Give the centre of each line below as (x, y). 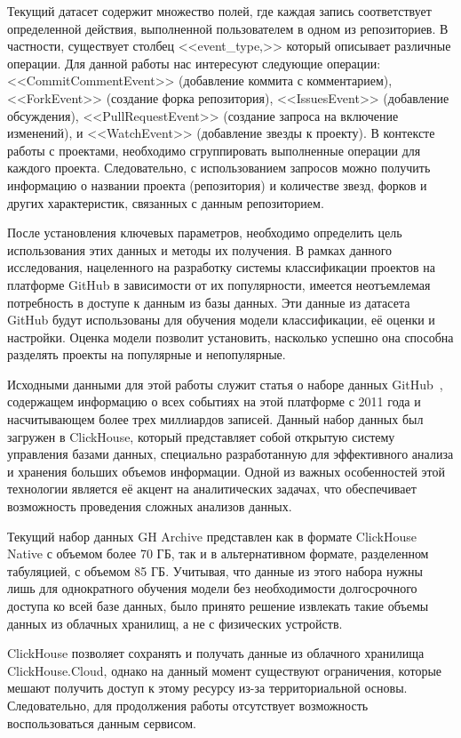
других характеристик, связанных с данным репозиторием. (166, 202)
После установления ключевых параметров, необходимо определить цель (205, 233)
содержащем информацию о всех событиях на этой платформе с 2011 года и (214, 401)
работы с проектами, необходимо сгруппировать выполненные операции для (214, 150)
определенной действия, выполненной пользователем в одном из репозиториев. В (228, 28)
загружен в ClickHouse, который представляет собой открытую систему (201, 436)
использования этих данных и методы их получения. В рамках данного (200, 249)
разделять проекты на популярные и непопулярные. (147, 354)
